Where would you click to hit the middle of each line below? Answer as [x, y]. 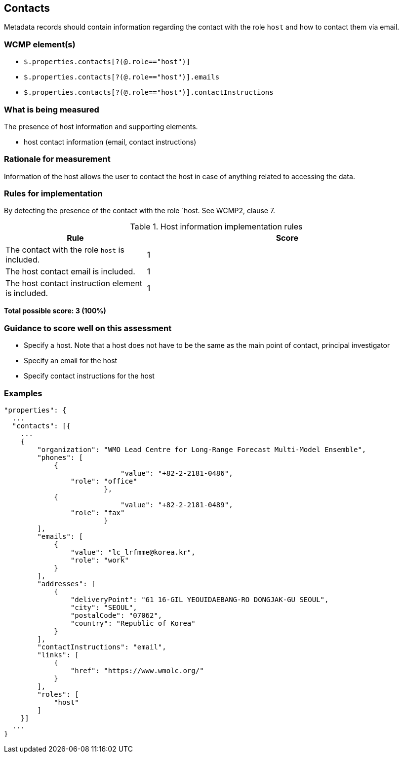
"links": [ [58, 655]
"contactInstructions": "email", [102, 647]
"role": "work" [100, 560]
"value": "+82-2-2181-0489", [177, 505]
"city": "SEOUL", [104, 607]
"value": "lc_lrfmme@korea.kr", [133, 552]
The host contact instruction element [74, 284]
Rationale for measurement [57, 159]
